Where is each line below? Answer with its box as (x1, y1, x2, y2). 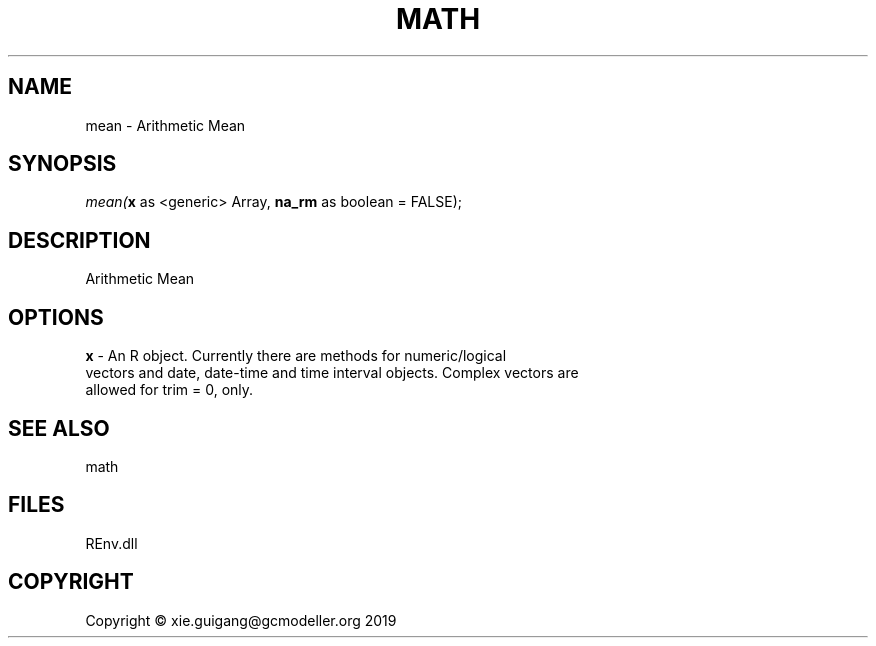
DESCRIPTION (8, 227, 151, 253)
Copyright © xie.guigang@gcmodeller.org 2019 (85, 611, 397, 629)
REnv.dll (85, 534, 138, 552)
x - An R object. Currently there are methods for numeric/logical (85, 347, 507, 365)
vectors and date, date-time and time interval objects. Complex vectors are (85, 364, 579, 382)
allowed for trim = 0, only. (85, 381, 254, 399)
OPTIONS (8, 304, 104, 330)
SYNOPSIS (8, 151, 117, 177)
